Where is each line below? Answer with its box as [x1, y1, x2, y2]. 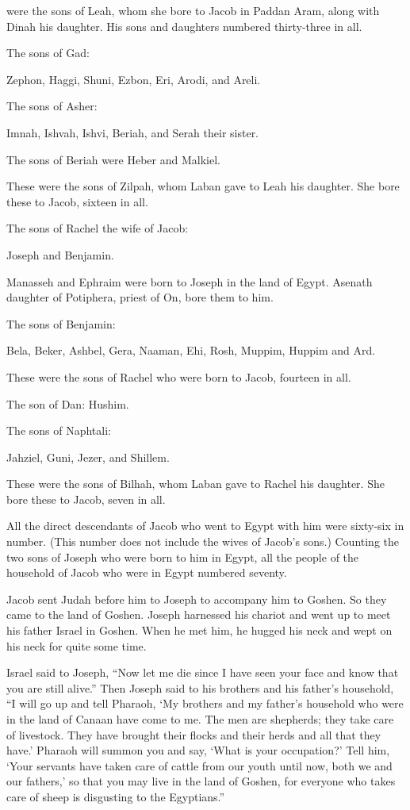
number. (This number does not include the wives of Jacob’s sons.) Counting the [6, 533, 400, 550]
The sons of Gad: [6, 44, 90, 61]
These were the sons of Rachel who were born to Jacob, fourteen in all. [6, 368, 351, 385]
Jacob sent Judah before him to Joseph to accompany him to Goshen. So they [6, 590, 387, 607]
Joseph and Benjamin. [6, 246, 114, 263]
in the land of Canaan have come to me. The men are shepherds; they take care [6, 711, 394, 727]
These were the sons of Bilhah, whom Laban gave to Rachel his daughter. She [6, 475, 385, 492]
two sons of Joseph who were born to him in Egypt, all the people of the [6, 548, 359, 565]
